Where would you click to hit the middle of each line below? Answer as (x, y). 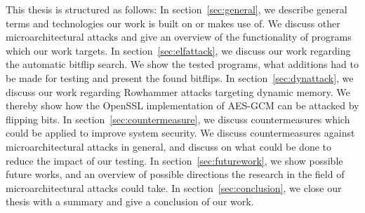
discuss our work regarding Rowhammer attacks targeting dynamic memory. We (178, 91)
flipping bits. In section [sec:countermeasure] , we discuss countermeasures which (178, 119)
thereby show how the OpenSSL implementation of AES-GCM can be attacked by (182, 105)
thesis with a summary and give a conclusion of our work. (130, 201)
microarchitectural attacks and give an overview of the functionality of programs (179, 37)
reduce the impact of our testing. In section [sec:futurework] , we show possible (174, 160)
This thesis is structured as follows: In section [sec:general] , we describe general (177, 9)
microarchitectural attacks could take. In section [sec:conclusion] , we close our (174, 187)
